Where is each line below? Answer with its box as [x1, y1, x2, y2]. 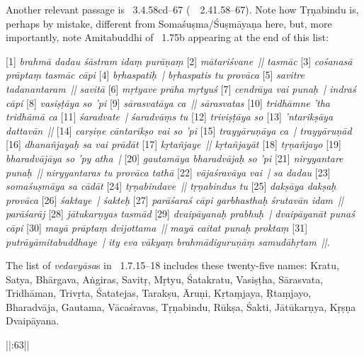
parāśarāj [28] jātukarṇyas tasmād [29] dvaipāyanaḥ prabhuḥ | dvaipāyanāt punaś [6, 206, 355, 221]
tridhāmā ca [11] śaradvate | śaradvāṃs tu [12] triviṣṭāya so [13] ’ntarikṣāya [6, 109, 334, 124]
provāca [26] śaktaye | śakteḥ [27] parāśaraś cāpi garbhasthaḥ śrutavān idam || [6, 192, 343, 207]
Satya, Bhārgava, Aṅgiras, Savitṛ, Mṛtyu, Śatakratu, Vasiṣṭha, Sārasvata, [6, 271, 324, 286]
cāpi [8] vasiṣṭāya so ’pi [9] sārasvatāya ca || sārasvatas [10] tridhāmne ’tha [6, 95, 331, 110]
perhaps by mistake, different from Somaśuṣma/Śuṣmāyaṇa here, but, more [6, 16, 332, 30]
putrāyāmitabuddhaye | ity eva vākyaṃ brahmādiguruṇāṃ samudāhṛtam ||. [6, 234, 330, 249]
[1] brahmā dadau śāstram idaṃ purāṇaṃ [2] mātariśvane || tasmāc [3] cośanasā [6, 53, 353, 68]
